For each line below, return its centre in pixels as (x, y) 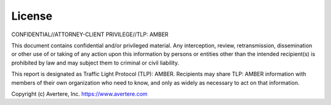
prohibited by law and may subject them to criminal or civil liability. (95, 63)
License (32, 16)
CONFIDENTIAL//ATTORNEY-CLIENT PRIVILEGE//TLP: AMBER (90, 34)
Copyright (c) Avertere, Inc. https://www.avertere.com (79, 94)
